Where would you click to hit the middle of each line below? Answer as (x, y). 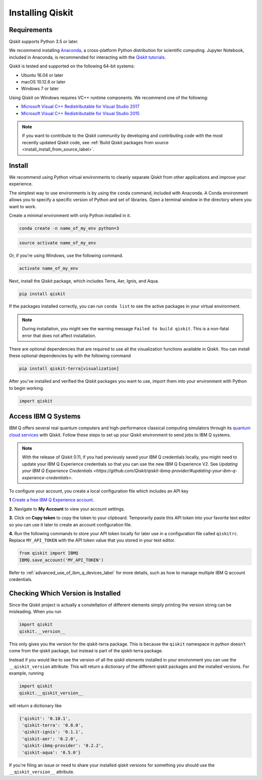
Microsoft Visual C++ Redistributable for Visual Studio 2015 (80, 113)
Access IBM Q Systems (45, 416)
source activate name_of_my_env (58, 243)
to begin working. (26, 388)
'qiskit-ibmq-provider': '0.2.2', (63, 746)
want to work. (23, 206)
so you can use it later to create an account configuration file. (70, 525)
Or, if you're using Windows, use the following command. (66, 255)
